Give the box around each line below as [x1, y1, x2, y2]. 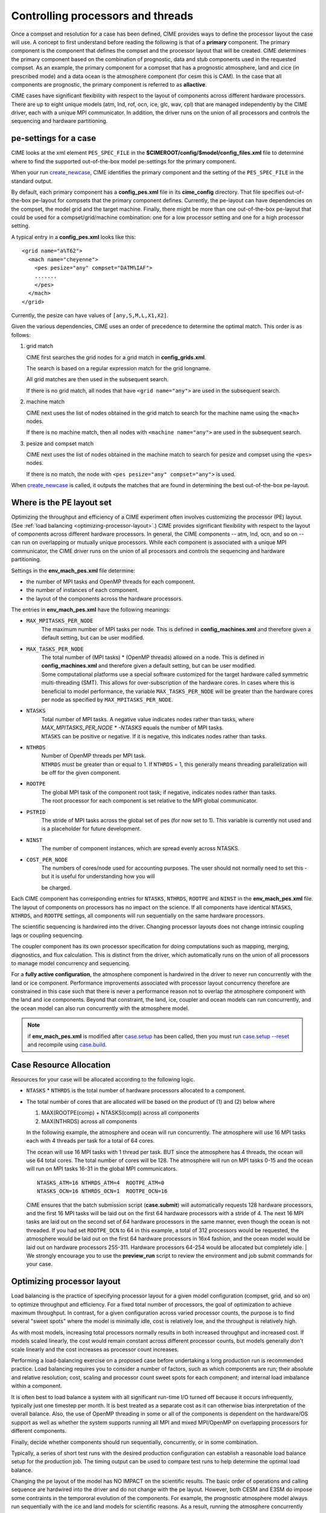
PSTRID [26, 809, 46, 815]
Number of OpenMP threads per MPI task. [41, 752, 146, 760]
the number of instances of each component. [26, 586, 139, 594]
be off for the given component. [41, 769, 121, 776]
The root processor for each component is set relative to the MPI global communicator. [41, 797, 258, 804]
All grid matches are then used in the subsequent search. [26, 376, 169, 383]
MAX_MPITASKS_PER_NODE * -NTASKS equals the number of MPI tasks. [41, 724, 224, 732]
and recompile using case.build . [27, 1041, 107, 1048]
